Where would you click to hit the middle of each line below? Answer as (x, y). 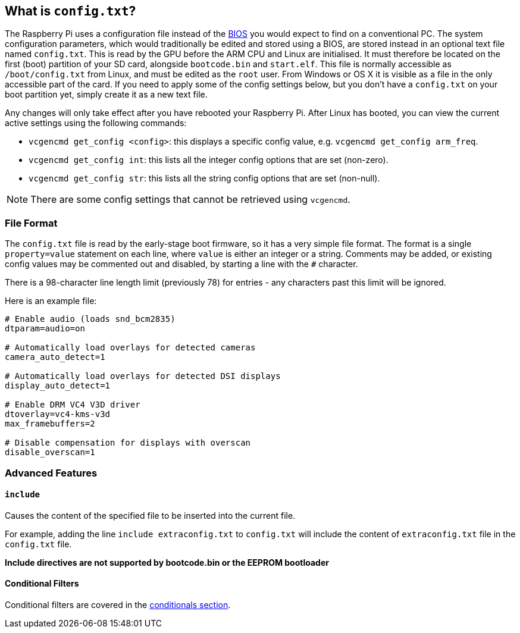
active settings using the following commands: (96, 123)
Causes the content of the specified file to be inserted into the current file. (150, 515)
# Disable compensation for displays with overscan (128, 443)
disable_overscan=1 (50, 452)
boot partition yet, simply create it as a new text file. (106, 95)
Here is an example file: (51, 301)
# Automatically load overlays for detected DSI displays (143, 376)
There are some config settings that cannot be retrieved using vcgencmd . (190, 200)
